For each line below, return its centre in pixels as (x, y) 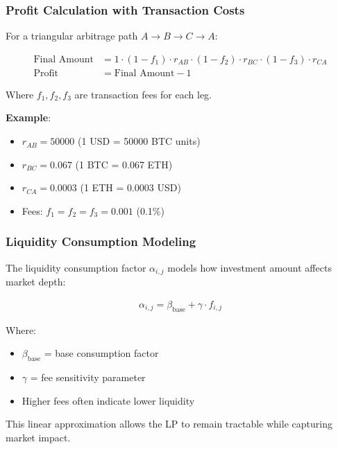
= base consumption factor (101, 353)
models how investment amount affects (250, 267)
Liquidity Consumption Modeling (101, 241)
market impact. (38, 437)
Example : (28, 117)
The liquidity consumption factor (76, 267)
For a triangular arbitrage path (72, 36)
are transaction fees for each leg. (143, 94)
